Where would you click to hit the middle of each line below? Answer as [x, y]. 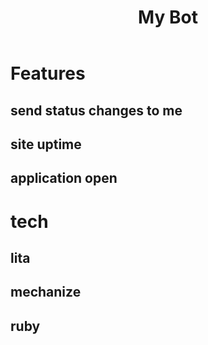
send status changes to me [96, 110]
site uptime [46, 144]
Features [48, 73]
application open [64, 178]
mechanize [46, 292]
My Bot [168, 17]
